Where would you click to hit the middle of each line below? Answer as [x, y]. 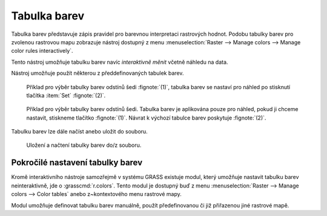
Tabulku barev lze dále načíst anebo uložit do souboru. [79, 132]
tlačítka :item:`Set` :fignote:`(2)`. [66, 95]
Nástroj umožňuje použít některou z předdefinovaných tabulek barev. [97, 73]
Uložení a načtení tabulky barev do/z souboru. [84, 145]
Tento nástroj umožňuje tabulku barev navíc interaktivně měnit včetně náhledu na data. [120, 62]
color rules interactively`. [42, 51]
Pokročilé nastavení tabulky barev [77, 163]
